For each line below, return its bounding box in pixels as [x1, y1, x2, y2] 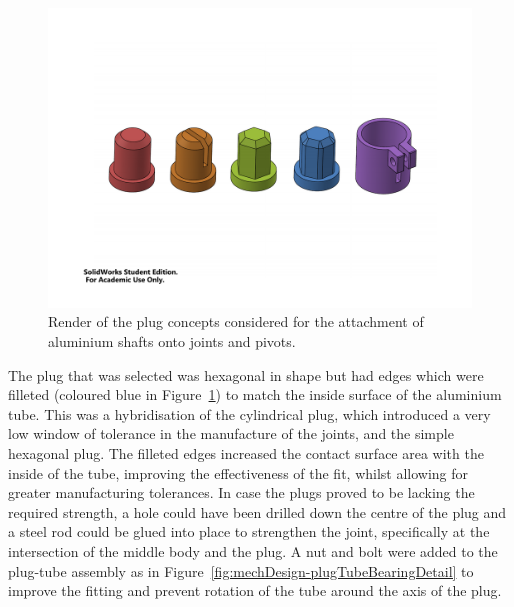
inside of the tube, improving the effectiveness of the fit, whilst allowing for [8, 462, 469, 483]
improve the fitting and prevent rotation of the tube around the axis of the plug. [8, 580, 502, 601]
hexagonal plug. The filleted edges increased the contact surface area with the [8, 442, 484, 463]
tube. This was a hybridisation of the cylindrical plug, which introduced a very [8, 403, 491, 424]
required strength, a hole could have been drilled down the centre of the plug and [8, 501, 507, 522]
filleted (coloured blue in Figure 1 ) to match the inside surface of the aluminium [8, 384, 502, 405]
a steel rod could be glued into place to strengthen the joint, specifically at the [8, 521, 490, 542]
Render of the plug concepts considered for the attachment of [48, 311, 424, 332]
